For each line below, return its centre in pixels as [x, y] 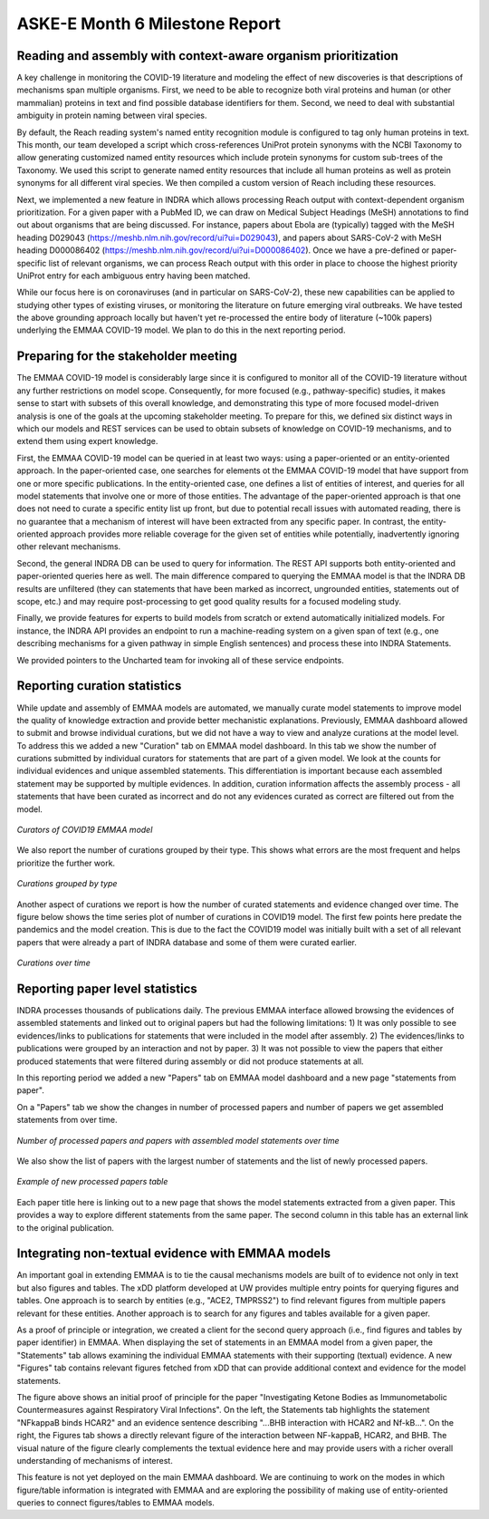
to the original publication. [66, 1227]
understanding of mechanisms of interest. [95, 1460]
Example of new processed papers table [92, 1182]
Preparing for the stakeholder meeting [127, 357]
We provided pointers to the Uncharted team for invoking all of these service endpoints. [180, 660]
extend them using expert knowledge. [87, 441]
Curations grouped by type [67, 884]
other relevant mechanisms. [69, 547]
